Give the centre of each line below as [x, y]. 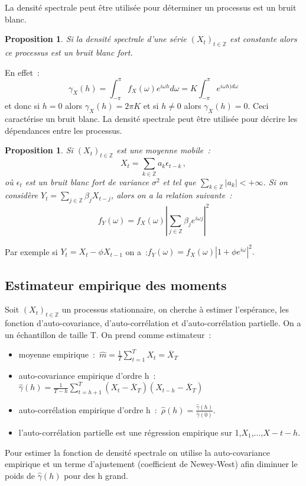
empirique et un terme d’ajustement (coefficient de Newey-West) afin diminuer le [151, 464]
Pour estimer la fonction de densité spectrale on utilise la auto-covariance [138, 452]
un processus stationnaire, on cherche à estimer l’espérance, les [175, 309]
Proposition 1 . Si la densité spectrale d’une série [96, 39]
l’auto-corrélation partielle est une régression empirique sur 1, [130, 432]
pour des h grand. [96, 475]
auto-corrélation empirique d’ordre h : [88, 409]
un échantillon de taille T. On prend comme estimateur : [108, 334]
